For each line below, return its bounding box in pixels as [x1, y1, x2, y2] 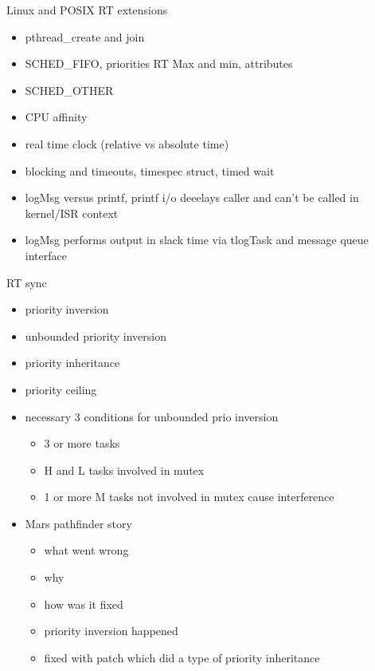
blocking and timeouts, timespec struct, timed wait [25, 162, 275, 179]
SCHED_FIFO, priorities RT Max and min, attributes [25, 55, 293, 72]
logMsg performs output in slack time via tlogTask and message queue [25, 231, 369, 248]
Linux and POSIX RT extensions [6, 2, 168, 18]
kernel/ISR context [25, 204, 119, 221]
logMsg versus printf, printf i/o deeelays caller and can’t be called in [25, 189, 359, 206]
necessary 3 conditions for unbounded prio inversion [25, 408, 279, 424]
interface [25, 247, 67, 263]
